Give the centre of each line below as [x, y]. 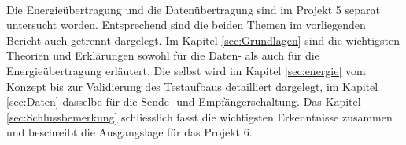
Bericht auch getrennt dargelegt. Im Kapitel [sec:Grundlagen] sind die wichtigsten [203, 40]
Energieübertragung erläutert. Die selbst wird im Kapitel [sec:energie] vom [186, 70]
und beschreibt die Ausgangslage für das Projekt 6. [129, 132]
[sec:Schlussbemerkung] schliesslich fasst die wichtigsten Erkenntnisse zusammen [199, 116]
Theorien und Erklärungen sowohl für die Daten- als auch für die [163, 55]
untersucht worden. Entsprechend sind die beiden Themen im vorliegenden [186, 25]
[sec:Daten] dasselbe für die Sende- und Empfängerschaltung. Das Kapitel [184, 101]
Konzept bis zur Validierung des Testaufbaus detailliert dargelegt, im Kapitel [192, 86]
